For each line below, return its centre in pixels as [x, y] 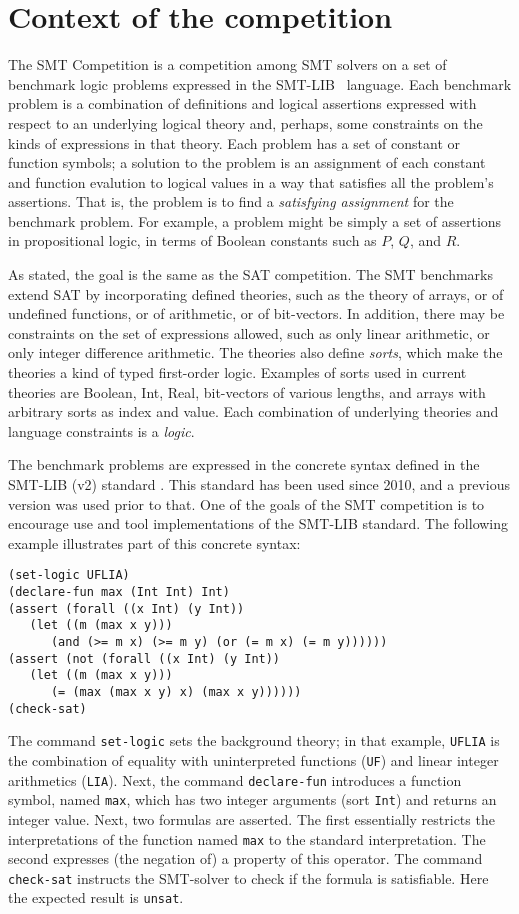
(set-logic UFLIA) [69, 575]
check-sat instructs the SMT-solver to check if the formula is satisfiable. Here [248, 877]
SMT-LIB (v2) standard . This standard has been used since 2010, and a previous [259, 484]
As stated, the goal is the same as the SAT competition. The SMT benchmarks [251, 274]
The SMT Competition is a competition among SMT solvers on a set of [227, 64]
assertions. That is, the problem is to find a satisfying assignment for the [231, 201]
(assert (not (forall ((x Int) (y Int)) [144, 658]
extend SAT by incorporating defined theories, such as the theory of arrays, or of [256, 293]
